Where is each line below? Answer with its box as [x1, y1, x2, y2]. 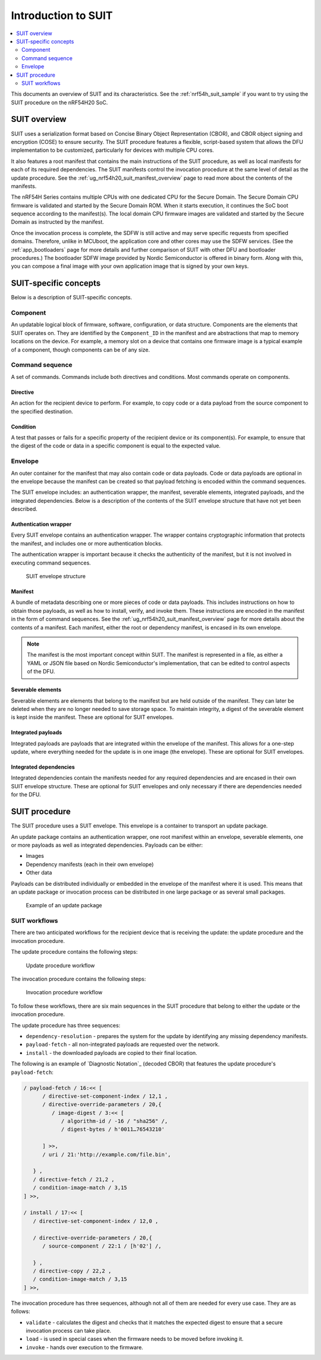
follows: [11, 1308, 30, 1315]
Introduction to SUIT [11, 9, 113, 22]
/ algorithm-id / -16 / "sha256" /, [61, 1118, 168, 1124]
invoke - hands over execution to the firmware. [26, 1343, 144, 1350]
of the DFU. [27, 668, 55, 675]
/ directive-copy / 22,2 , [33, 1268, 112, 1274]
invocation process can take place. [26, 1327, 112, 1334]
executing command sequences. [11, 559, 92, 566]
